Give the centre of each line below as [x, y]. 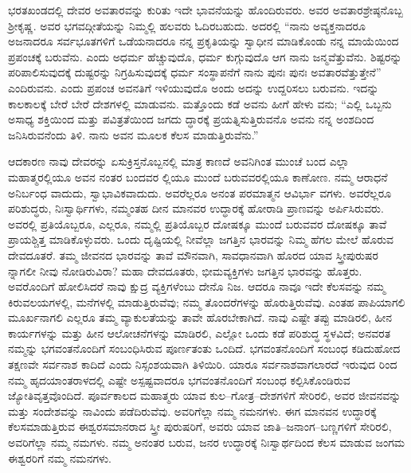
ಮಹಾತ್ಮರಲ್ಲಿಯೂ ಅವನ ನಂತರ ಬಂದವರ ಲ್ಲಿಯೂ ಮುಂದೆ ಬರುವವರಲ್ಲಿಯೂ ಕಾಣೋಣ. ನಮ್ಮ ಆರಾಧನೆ [198, 176]
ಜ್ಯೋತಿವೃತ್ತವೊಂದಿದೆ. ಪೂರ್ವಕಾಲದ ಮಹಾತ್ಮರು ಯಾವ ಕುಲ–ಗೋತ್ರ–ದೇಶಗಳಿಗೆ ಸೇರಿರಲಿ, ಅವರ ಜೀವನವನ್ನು [205, 395]
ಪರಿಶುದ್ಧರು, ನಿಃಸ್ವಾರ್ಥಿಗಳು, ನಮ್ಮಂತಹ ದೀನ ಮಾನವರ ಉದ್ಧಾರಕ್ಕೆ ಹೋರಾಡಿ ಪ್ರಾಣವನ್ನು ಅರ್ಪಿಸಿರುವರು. [196, 208]
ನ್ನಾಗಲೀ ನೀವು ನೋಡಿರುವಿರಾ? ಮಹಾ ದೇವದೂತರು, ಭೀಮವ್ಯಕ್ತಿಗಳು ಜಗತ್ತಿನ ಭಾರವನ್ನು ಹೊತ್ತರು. [185, 270]
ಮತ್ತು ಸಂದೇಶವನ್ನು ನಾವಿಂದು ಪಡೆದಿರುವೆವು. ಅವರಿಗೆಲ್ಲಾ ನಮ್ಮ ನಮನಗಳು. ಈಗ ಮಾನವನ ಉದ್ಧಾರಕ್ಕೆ [192, 410]
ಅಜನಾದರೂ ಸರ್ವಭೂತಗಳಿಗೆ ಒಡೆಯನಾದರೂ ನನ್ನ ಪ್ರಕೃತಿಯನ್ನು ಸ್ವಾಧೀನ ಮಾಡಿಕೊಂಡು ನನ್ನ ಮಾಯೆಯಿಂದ [204, 41]
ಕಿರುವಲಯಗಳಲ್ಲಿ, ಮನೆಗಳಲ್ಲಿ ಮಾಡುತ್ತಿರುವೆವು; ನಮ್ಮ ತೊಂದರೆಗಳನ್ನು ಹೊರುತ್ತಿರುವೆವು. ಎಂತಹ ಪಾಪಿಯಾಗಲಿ [207, 301]
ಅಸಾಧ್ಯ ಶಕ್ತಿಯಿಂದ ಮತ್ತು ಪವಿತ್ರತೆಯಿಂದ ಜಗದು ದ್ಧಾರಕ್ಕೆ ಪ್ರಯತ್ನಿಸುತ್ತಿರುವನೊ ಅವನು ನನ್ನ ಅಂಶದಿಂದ [191, 119]
